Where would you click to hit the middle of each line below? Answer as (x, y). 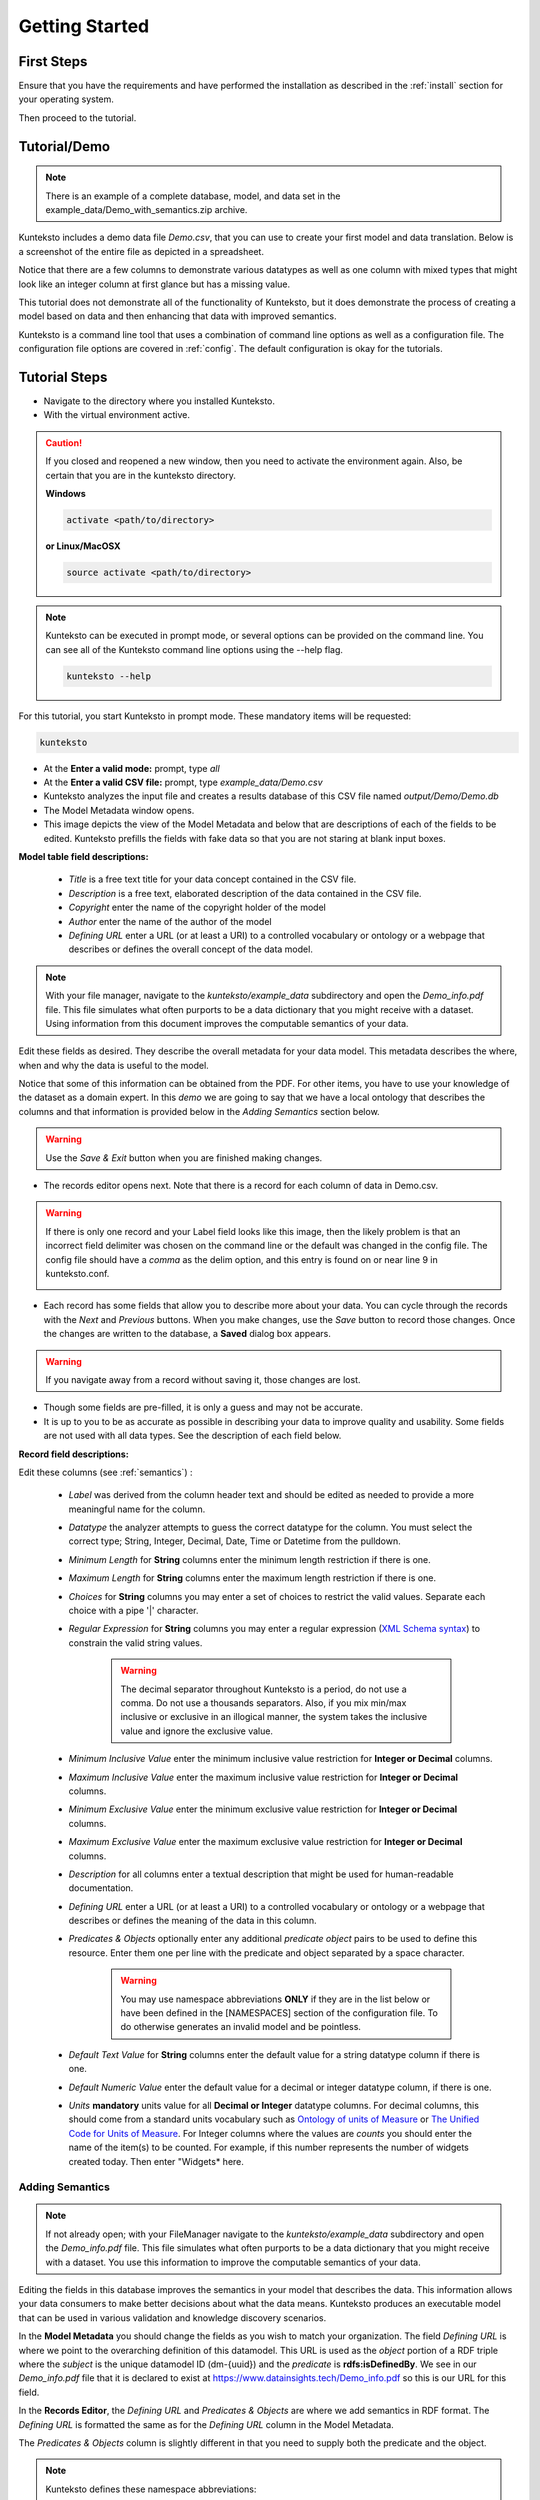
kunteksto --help (109, 676)
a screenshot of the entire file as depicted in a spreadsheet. (141, 251)
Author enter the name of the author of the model (170, 921)
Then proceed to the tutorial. (77, 117)
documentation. (101, 1888)
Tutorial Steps (63, 376)
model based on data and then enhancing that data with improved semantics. (177, 316)
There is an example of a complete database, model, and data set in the (193, 196)
